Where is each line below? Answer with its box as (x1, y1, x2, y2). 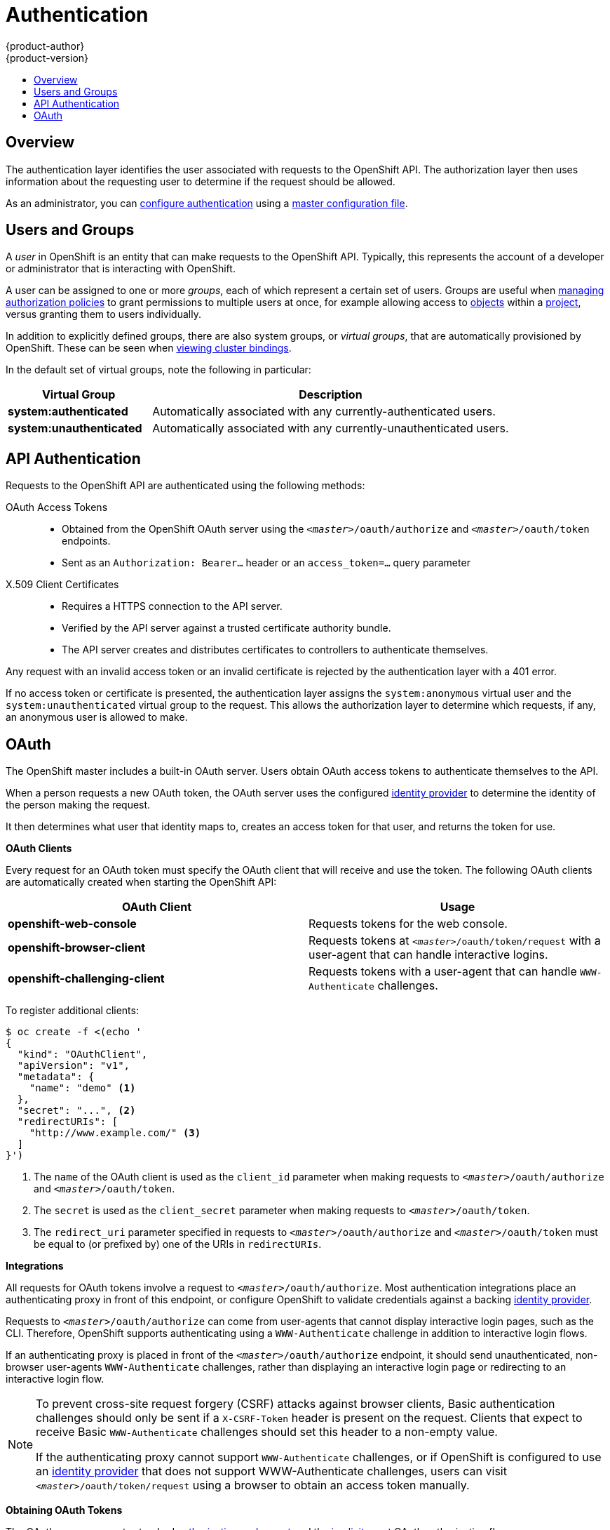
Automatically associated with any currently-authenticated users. (152, 404, 496, 419)
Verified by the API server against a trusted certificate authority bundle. (62, 622, 391, 634)
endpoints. (62, 535, 111, 547)
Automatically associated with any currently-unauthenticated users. (152, 421, 509, 436)
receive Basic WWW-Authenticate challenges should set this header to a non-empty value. (36, 1425, 498, 1439)
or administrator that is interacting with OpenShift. (6, 262, 236, 275)
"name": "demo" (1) (29, 1082, 136, 1094)
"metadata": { (17, 1071, 95, 1083)
